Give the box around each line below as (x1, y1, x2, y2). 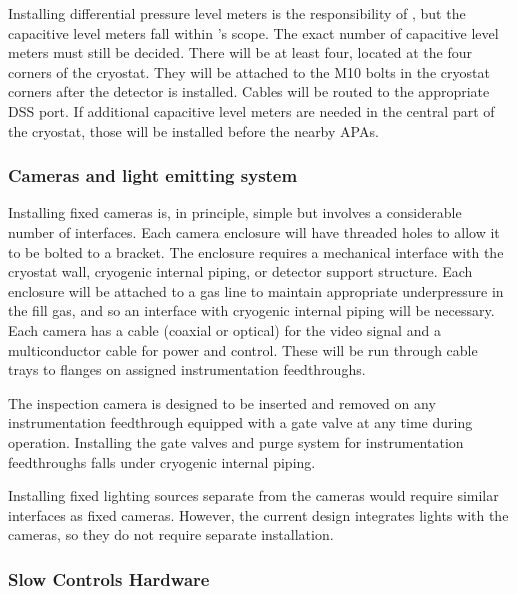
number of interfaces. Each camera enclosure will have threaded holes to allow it (8, 221, 500, 242)
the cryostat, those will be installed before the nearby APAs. (8, 120, 379, 141)
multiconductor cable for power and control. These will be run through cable (8, 339, 478, 360)
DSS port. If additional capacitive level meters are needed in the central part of (8, 100, 495, 121)
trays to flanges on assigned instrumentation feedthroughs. (8, 359, 366, 380)
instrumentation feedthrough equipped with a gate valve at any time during (8, 412, 473, 433)
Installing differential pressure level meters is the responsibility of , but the (8, 3, 466, 23)
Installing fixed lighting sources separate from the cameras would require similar (8, 485, 499, 506)
